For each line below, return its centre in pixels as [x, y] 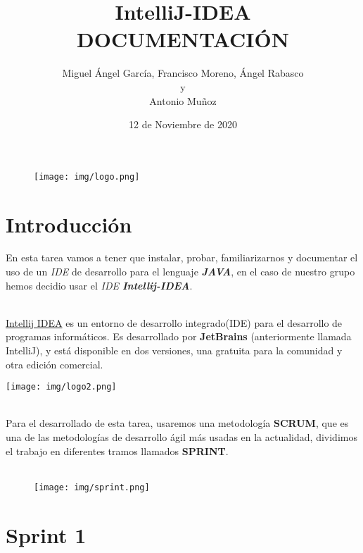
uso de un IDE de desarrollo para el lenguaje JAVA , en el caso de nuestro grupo [180, 272]
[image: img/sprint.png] [92, 487]
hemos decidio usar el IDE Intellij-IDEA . [99, 285]
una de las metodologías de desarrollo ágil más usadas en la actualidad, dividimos [181, 437]
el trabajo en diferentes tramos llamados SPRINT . [117, 451]
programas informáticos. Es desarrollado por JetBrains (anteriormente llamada [179, 336]
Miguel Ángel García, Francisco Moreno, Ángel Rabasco [183, 73]
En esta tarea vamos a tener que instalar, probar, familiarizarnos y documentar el [182, 257]
